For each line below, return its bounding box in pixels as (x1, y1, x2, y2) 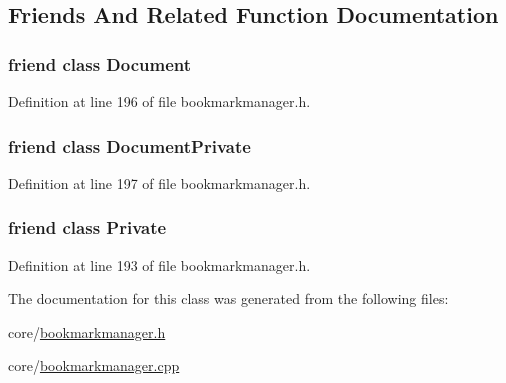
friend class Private (8, 215, 167, 240)
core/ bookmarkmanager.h (8, 321, 166, 342)
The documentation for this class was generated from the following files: (8, 288, 449, 309)
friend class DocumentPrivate (8, 133, 251, 158)
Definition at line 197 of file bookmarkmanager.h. (8, 172, 311, 193)
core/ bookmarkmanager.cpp (8, 355, 180, 376)
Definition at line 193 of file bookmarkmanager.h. (8, 254, 311, 275)
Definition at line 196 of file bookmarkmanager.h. (8, 91, 311, 111)
